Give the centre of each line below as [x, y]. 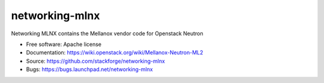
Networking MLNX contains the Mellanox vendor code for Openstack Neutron [107, 33]
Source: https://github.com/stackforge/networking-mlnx [95, 61]
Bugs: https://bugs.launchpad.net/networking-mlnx [89, 69]
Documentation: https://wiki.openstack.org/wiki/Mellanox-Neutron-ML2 [115, 53]
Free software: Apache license [64, 44]
